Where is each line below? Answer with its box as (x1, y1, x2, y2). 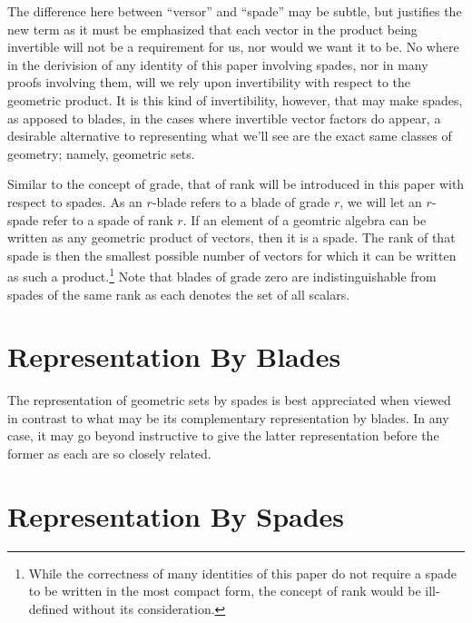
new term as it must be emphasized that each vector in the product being (7, 19, 418, 38)
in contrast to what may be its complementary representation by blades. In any (7, 408, 449, 427)
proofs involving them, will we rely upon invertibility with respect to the (7, 73, 411, 92)
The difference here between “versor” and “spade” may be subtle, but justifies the (7, 2, 462, 20)
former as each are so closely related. (7, 444, 211, 463)
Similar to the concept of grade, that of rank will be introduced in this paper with (7, 174, 465, 193)
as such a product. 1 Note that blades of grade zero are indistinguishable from (7, 264, 437, 285)
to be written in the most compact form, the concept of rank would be (28, 581, 421, 600)
